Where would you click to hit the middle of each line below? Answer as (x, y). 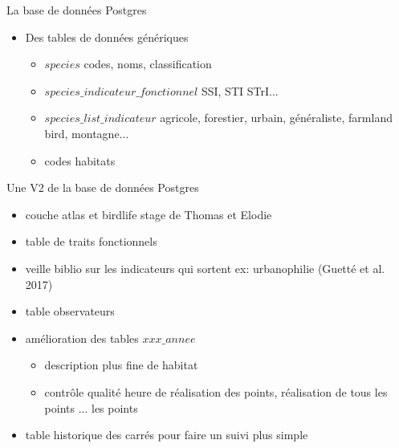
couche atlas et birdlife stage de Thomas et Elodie (149, 214)
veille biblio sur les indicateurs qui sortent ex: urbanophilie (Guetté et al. (205, 268)
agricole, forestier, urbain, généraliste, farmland (276, 118)
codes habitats (80, 160)
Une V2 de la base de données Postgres (103, 187)
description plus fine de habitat (121, 365)
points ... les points (91, 407)
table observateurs (70, 311)
